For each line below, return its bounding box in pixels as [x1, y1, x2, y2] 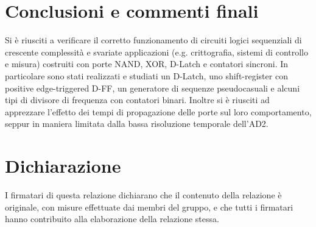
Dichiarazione [5, 153, 121, 178]
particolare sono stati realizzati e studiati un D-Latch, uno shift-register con [5, 69, 288, 82]
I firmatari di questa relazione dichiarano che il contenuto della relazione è [5, 189, 282, 201]
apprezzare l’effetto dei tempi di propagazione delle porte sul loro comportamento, [5, 105, 312, 118]
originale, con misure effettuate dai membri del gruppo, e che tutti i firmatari [5, 200, 293, 213]
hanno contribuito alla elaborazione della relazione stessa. [5, 212, 219, 225]
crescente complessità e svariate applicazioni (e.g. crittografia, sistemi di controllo [5, 45, 308, 58]
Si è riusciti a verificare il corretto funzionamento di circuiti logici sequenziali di [5, 34, 302, 46]
